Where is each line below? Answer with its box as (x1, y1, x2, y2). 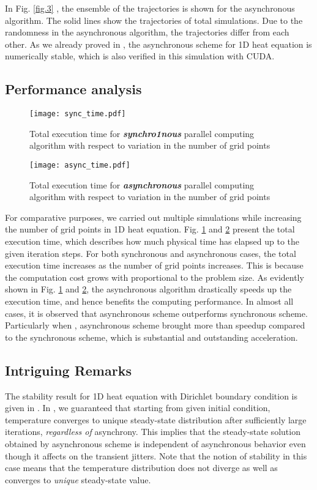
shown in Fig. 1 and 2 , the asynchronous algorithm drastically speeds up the (5, 283, 292, 295)
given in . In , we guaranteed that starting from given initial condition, (5, 401, 270, 414)
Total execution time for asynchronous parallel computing (29, 178, 255, 191)
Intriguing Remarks (5, 360, 132, 379)
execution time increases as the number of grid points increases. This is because (5, 259, 304, 272)
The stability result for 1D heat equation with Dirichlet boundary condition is (5, 389, 298, 402)
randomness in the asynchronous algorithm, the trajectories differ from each (5, 26, 289, 39)
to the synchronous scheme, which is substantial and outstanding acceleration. (5, 330, 298, 343)
